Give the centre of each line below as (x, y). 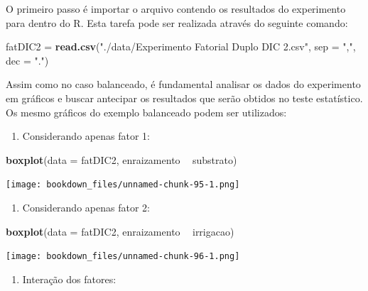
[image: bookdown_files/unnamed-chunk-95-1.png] (123, 185)
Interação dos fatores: (69, 279)
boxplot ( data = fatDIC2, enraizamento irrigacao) (120, 231)
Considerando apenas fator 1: (86, 136)
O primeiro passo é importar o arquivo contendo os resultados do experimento (176, 9)
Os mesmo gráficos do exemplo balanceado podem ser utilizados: (146, 112)
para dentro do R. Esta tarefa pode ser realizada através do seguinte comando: (177, 22)
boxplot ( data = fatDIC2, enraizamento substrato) (121, 159)
